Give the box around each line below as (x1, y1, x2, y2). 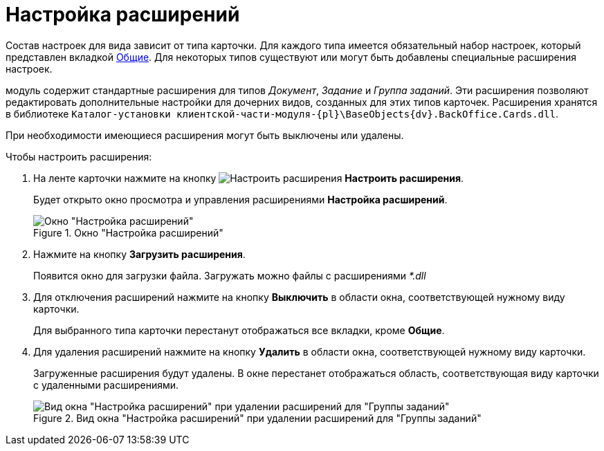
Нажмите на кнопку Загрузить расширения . (33, 248, 246, 260)
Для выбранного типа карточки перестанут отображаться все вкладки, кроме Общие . (33, 324, 445, 336)
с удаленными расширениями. (33, 378, 179, 391)
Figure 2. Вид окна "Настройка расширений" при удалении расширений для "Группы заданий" (33, 412, 482, 424)
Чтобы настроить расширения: (6, 150, 152, 163)
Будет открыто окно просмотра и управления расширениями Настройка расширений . (33, 193, 448, 205)
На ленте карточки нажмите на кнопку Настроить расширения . (33, 172, 464, 184)
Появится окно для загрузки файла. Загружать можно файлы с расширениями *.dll (33, 269, 426, 282)
